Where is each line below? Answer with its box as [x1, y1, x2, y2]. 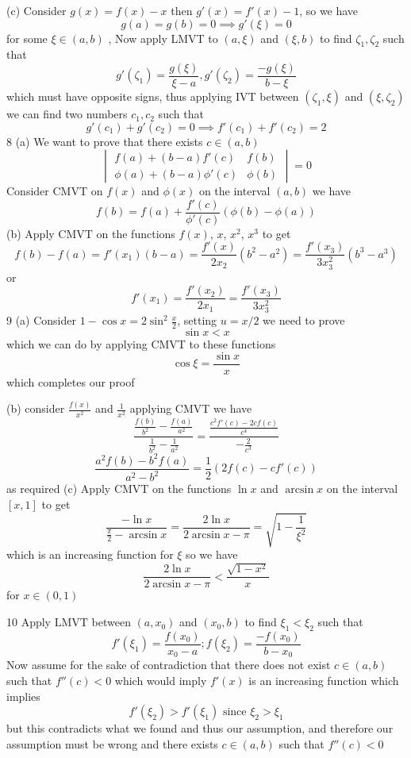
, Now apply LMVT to [108, 29, 218, 46]
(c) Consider [6, 2, 67, 18]
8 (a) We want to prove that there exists [6, 133, 203, 149]
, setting [177, 312, 217, 329]
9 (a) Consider [6, 312, 77, 329]
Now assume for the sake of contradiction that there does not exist [6, 656, 331, 673]
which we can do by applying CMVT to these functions [6, 336, 276, 352]
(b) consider [6, 400, 65, 417]
